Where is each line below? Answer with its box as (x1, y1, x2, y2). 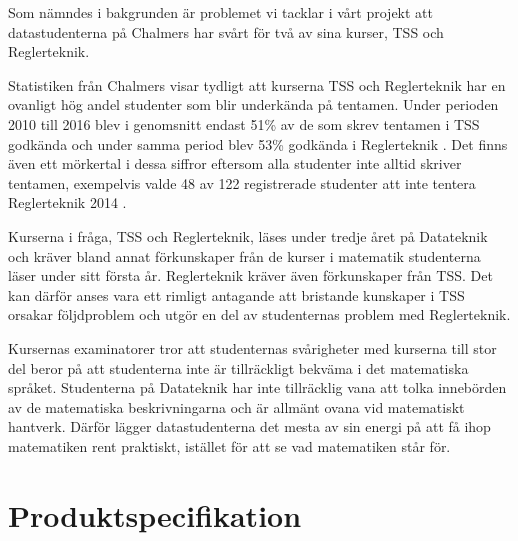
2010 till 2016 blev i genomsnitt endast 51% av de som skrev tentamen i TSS (8, 113, 480, 134)
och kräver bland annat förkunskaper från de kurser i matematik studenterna (8, 245, 481, 266)
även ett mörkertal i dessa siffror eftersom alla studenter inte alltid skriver (8, 153, 462, 174)
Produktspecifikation (8, 494, 302, 535)
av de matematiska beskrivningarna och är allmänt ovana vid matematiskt (8, 396, 465, 417)
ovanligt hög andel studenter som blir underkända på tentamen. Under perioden (8, 94, 499, 115)
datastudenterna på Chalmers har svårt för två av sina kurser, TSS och (8, 21, 444, 42)
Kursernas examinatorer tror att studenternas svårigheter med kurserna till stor (8, 337, 497, 358)
